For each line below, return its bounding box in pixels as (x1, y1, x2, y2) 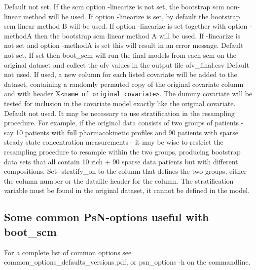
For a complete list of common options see (4, 247, 132, 257)
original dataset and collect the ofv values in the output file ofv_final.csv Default (4, 59, 250, 70)
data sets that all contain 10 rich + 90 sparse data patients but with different (4, 156, 238, 166)
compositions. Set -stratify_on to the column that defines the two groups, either (4, 166, 247, 176)
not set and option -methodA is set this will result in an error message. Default (4, 40, 244, 50)
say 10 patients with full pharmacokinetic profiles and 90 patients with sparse (4, 127, 239, 137)
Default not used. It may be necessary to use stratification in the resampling (4, 108, 235, 118)
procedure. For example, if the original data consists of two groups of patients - (4, 117, 244, 128)
